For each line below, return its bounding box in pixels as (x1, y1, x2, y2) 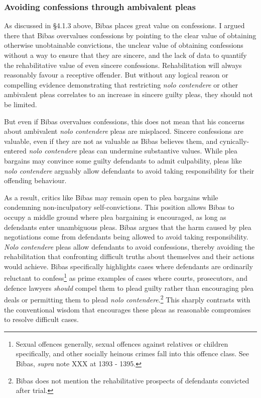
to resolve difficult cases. (4, 314, 79, 325)
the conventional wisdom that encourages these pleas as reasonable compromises (4, 304, 251, 314)
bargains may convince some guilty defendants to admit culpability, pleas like (4, 155, 242, 166)
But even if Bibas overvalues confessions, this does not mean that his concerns (4, 116, 245, 126)
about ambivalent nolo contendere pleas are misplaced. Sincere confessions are (4, 126, 243, 136)
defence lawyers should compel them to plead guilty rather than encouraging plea (4, 282, 254, 293)
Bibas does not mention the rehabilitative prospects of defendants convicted (16, 375, 249, 385)
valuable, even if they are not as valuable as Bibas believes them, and (4, 135, 218, 146)
